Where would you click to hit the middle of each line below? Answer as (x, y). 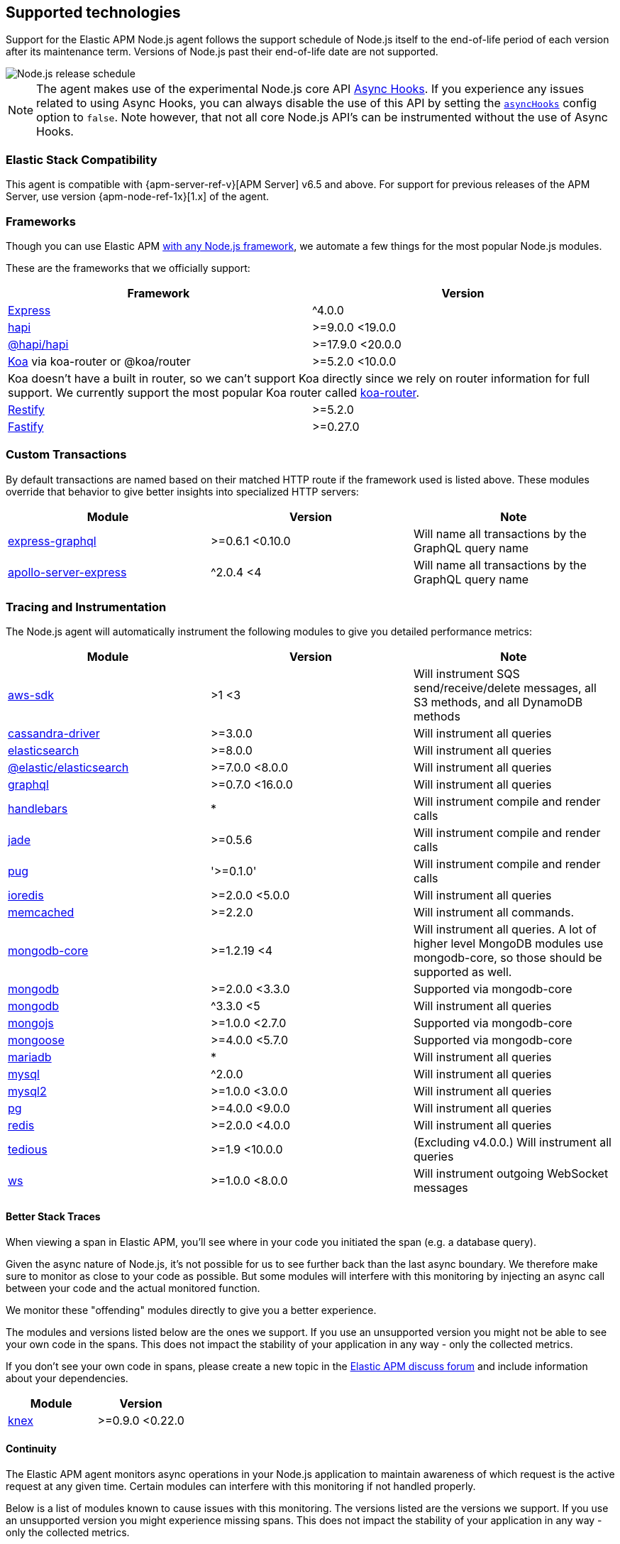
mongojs (31, 1023)
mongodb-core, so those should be (508, 958)
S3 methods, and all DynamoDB (498, 702)
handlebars (38, 809)
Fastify (26, 426)
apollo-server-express (67, 572)
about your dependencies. (67, 1378)
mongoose (36, 1040)
